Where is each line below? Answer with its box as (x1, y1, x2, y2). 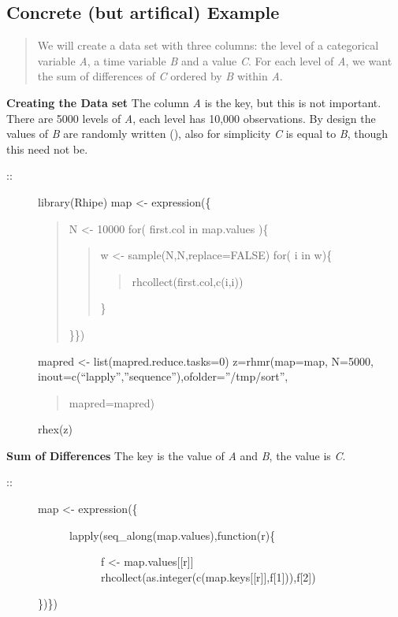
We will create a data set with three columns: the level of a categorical (37, 37, 379, 54)
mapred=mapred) (69, 394, 155, 411)
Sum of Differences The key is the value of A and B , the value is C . (6, 447, 346, 463)
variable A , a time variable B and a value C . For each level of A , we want (37, 52, 392, 69)
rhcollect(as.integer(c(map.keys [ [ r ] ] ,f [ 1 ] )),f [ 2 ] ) (101, 568, 316, 585)
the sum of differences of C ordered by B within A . (37, 68, 283, 84)
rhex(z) (38, 421, 73, 437)
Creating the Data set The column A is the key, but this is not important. (6, 94, 381, 110)
